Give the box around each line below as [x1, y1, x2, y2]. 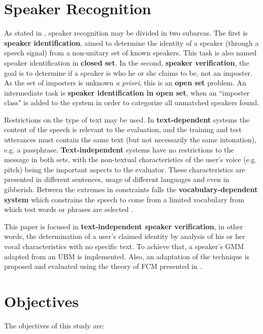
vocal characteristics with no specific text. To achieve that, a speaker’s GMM [4, 241, 244, 251]
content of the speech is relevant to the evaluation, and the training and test [4, 124, 242, 135]
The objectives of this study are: [4, 320, 105, 330]
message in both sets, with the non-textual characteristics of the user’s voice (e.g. [4, 154, 257, 165]
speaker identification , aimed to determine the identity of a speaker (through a [4, 37, 259, 48]
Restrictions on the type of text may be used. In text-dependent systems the [4, 114, 250, 125]
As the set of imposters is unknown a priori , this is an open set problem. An [4, 77, 246, 88]
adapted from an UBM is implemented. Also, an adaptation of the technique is [4, 251, 250, 261]
